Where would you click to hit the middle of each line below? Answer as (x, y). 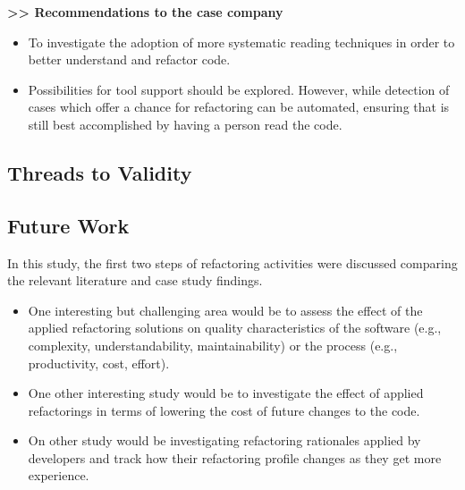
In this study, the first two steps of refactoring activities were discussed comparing (232, 262)
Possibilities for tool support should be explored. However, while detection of (239, 89)
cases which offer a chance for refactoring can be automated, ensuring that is (239, 107)
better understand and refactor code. (129, 59)
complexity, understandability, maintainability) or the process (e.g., (213, 345)
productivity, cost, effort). (99, 363)
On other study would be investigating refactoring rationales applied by (224, 440)
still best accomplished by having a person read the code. (185, 124)
